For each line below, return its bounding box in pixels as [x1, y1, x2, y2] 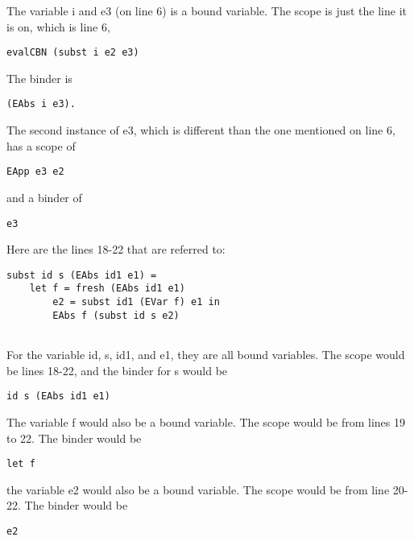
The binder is [6, 69, 72, 86]
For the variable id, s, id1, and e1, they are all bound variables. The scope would [6, 346, 405, 363]
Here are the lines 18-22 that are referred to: [6, 241, 226, 258]
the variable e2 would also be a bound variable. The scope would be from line [6, 481, 390, 498]
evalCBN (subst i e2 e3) [6, 47, 139, 59]
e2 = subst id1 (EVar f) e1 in [52, 296, 220, 308]
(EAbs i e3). [6, 98, 76, 110]
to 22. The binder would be [6, 429, 142, 446]
